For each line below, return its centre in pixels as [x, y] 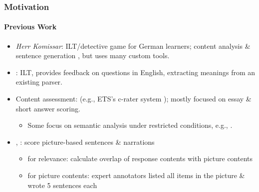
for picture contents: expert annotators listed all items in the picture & [136, 175]
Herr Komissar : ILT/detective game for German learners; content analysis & [133, 46]
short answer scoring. [48, 108]
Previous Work [30, 27]
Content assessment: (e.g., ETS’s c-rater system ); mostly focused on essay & [133, 99]
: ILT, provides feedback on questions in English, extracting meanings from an [135, 72]
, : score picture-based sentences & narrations [85, 142]
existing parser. [39, 82]
